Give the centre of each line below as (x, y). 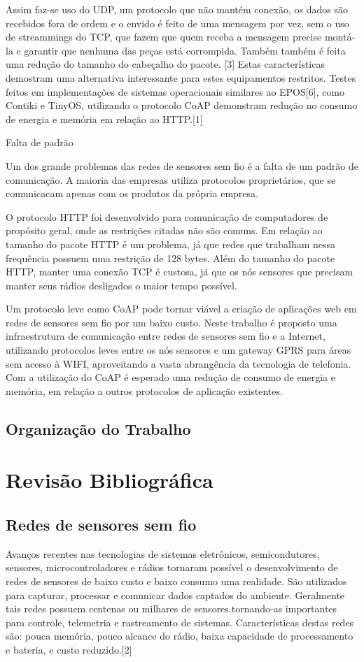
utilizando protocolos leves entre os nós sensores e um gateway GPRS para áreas (178, 350)
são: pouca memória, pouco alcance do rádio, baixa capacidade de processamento (180, 636)
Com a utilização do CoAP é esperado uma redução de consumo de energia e (170, 377)
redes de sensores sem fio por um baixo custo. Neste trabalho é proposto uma (171, 322)
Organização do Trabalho (98, 428)
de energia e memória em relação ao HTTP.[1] (104, 118)
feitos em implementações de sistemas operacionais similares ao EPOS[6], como (175, 91)
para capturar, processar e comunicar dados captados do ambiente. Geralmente (175, 595)
